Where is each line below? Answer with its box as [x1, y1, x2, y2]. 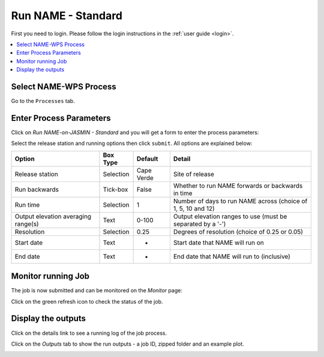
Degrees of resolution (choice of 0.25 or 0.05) [173, 228, 303, 236]
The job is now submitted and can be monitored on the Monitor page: [11, 287, 182, 294]
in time [173, 189, 193, 197]
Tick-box [103, 185, 128, 193]
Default [136, 155, 158, 163]
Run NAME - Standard [11, 9, 123, 22]
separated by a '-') [173, 219, 226, 228]
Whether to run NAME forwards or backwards [173, 181, 303, 190]
